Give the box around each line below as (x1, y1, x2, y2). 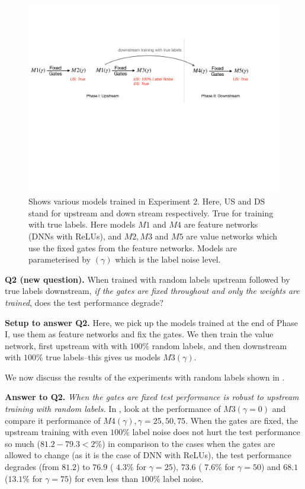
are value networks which (186, 229, 278, 242)
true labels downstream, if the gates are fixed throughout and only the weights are (5, 285, 300, 297)
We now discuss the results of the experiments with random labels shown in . (5, 370, 285, 383)
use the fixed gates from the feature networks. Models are (28, 241, 237, 254)
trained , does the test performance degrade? (5, 296, 163, 308)
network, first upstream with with (5, 339, 127, 351)
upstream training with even (5, 426, 108, 438)
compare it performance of (5, 414, 101, 426)
